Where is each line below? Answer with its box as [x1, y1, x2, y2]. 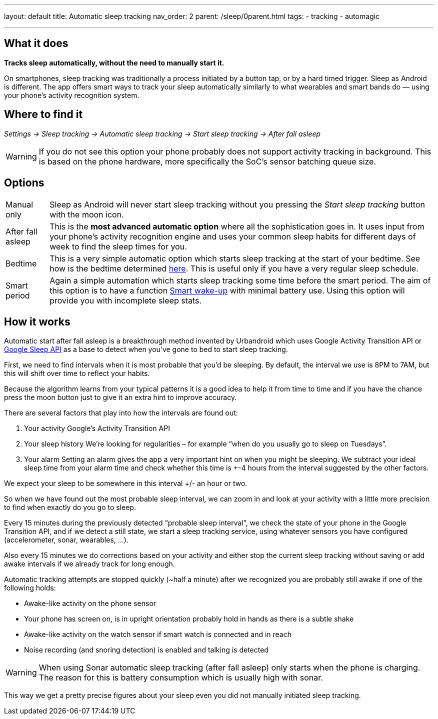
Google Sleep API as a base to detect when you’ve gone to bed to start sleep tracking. [4, 345, 288, 354]
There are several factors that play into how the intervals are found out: [4, 408, 238, 417]
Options [4, 176, 44, 189]
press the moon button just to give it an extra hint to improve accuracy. [4, 393, 237, 402]
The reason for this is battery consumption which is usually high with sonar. [38, 672, 323, 683]
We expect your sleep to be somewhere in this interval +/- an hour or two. [4, 479, 247, 488]
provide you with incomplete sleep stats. [49, 295, 202, 305]
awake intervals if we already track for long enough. [4, 559, 175, 568]
